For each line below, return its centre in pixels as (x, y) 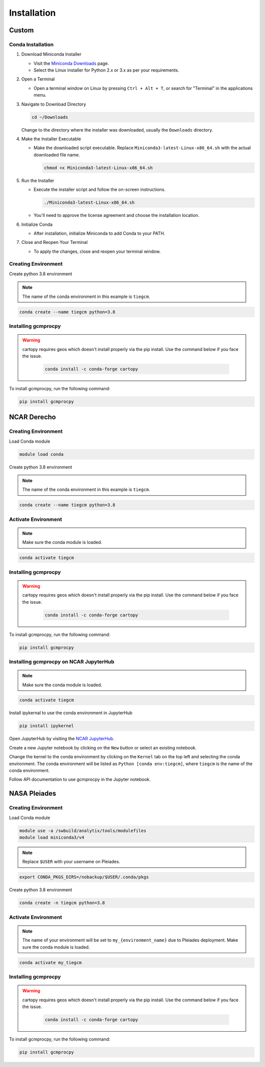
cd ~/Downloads (50, 117)
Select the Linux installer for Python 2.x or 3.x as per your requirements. (106, 70)
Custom (21, 30)
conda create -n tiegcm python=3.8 (62, 903)
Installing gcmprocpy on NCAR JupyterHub (62, 662)
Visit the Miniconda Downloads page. (71, 63)
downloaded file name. (57, 155)
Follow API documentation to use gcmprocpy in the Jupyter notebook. (80, 779)
